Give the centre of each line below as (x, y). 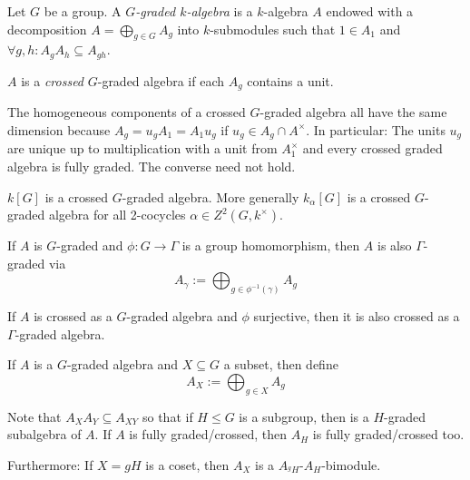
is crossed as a (73, 316)
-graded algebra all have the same (353, 112)
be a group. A (83, 11)
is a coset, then (187, 464)
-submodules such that (273, 29)
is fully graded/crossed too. (388, 434)
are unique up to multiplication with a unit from (142, 148)
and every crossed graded (372, 148)
